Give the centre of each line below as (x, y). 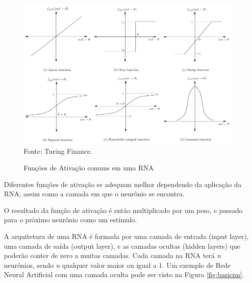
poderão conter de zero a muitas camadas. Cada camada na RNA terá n (113, 255)
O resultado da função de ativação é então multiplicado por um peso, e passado (123, 210)
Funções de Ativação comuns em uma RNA (89, 167)
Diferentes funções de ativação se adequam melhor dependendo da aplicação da (123, 184)
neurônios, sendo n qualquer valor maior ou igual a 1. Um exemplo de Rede (117, 265)
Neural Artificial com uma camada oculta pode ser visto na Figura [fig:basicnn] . (124, 274)
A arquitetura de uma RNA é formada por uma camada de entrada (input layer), (126, 236)
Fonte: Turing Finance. (58, 151)
